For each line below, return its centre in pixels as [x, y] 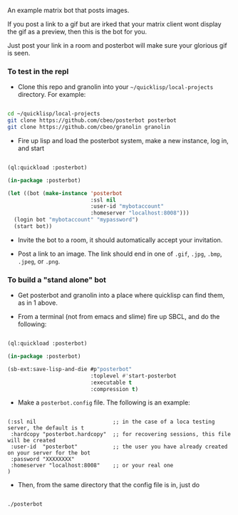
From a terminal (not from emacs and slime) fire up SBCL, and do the [119, 317]
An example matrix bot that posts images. [68, 10]
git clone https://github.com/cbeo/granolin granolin [89, 128]
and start [31, 148]
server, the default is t [46, 428]
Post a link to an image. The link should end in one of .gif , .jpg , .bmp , [120, 254]
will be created [31, 441]
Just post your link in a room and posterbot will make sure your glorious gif [117, 45]
